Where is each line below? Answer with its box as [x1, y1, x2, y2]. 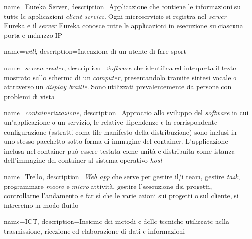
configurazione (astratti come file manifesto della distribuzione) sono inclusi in [4, 126, 237, 137]
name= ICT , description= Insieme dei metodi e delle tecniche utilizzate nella [4, 216, 229, 226]
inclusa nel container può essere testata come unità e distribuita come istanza [4, 145, 235, 155]
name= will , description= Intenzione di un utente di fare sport [4, 46, 186, 56]
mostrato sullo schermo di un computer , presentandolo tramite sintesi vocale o [4, 72, 237, 82]
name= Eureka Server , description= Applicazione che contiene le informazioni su [4, 1, 241, 11]
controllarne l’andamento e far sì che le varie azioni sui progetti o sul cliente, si [4, 190, 239, 201]
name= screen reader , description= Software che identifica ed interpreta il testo [4, 62, 236, 72]
